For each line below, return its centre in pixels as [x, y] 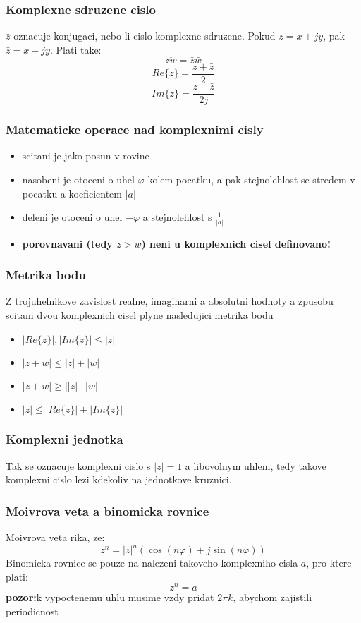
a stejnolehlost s [177, 217]
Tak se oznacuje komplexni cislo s [78, 465]
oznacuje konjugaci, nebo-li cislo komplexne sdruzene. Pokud [145, 36]
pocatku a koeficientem [72, 193]
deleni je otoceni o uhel [72, 217]
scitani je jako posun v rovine [86, 156]
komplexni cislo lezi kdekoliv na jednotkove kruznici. [119, 479]
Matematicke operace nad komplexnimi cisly [135, 129]
